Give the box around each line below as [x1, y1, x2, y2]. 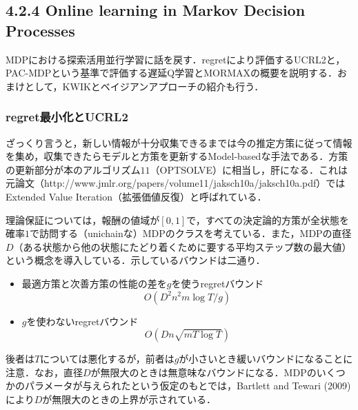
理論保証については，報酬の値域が [6, 212, 160, 227]
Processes [6, 19, 75, 41]
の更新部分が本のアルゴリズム [6, 162, 141, 176]
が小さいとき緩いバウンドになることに [179, 351, 353, 366]
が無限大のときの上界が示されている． [42, 391, 216, 406]
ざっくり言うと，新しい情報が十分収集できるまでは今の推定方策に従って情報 [6, 135, 352, 150]
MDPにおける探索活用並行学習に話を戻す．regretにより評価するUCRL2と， [6, 52, 346, 66]
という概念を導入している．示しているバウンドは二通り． [6, 253, 266, 267]
